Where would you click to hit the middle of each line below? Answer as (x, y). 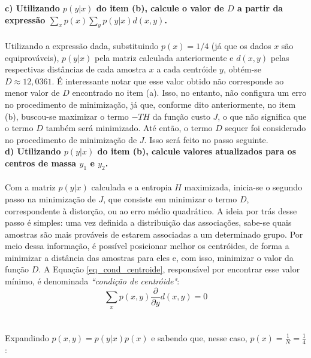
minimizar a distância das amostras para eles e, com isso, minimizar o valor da (149, 257)
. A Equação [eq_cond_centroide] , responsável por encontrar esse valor (169, 269)
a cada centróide (187, 69)
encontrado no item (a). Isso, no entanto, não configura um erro (189, 92)
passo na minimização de (50, 198)
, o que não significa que (262, 116)
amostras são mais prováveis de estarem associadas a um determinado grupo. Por (154, 234)
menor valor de (32, 92)
